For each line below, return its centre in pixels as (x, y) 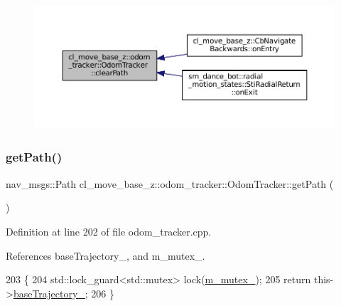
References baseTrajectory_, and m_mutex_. (105, 255)
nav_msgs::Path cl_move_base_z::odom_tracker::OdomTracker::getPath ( (170, 183)
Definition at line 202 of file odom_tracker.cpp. (109, 231)
